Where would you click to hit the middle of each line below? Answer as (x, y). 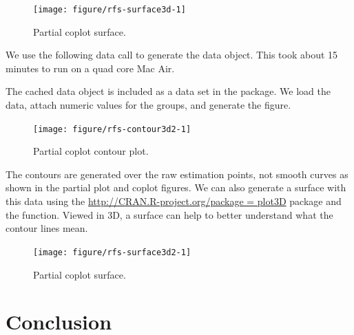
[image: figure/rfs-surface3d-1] (110, 10)
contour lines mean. (47, 228)
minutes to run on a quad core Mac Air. (90, 68)
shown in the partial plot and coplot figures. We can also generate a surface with (176, 187)
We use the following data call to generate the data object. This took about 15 (172, 55)
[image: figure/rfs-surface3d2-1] (112, 252)
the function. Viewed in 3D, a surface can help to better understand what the (169, 214)
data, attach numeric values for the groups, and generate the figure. (148, 105)
